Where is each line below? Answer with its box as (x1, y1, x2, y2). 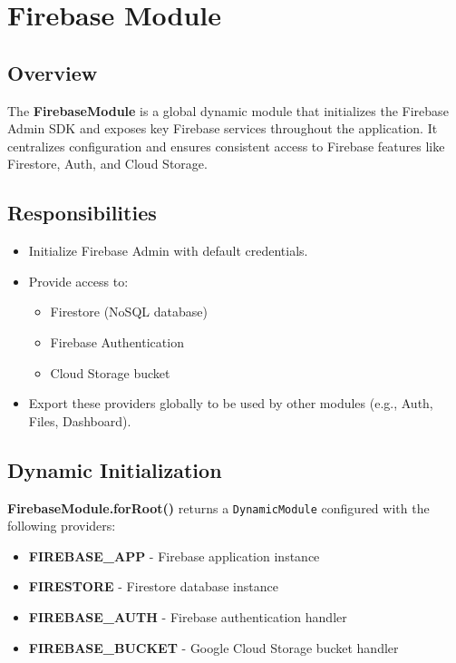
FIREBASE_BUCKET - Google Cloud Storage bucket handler (28, 638, 399, 657)
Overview (7, 58, 98, 86)
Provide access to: (28, 271, 129, 290)
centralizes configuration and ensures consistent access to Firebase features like (7, 136, 445, 155)
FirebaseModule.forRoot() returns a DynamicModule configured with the (7, 498, 430, 517)
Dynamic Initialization (7, 455, 222, 483)
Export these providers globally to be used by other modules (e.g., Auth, (28, 394, 433, 413)
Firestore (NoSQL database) (50, 302, 208, 321)
